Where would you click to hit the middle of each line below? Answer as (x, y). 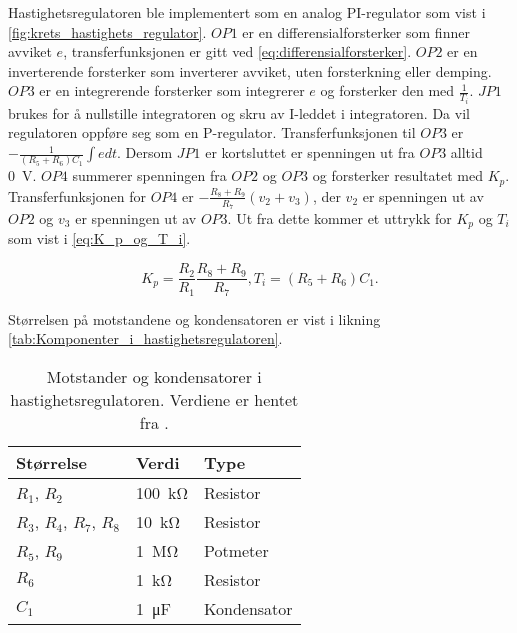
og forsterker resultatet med (397, 175)
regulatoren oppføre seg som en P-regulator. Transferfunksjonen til (212, 132)
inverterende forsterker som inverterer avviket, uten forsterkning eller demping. (250, 70)
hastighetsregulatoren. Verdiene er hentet (154, 399)
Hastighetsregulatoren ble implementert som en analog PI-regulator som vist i (247, 12)
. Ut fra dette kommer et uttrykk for (339, 218)
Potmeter (236, 550)
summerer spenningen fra (149, 175)
